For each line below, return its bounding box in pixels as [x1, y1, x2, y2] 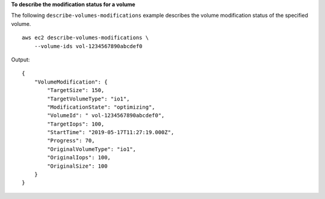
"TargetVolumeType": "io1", [47, 95, 130, 102]
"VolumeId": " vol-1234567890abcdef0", [47, 112, 165, 119]
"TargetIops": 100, [47, 120, 105, 127]
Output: [11, 56, 30, 63]
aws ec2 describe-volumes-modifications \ [22, 34, 149, 41]
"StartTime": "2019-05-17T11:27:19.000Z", [47, 129, 175, 136]
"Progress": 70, [47, 137, 95, 144]
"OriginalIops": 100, [47, 154, 111, 161]
